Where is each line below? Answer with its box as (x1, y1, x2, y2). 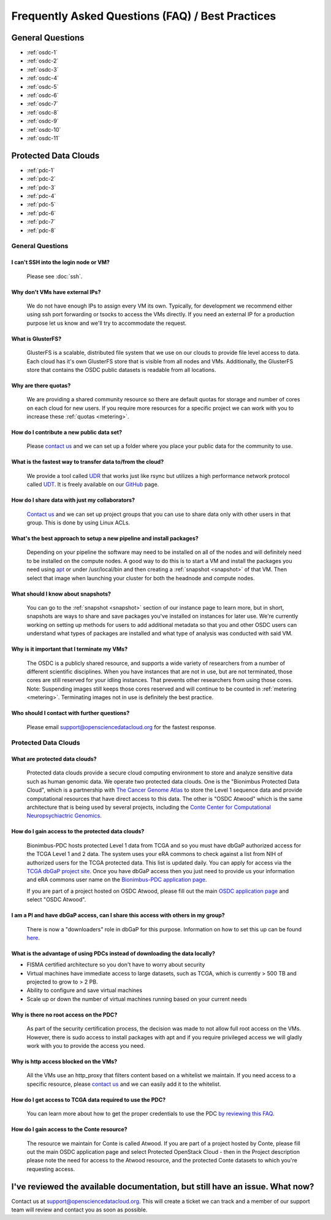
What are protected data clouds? (11, 756, 97, 763)
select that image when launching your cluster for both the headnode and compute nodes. (26, 574, 255, 582)
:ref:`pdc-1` (26, 166, 55, 174)
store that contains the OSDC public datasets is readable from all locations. (26, 366, 216, 373)
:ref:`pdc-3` (26, 184, 56, 191)
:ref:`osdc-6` (26, 92, 59, 99)
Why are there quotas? (11, 382, 71, 389)
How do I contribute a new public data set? (11, 429, 123, 436)
